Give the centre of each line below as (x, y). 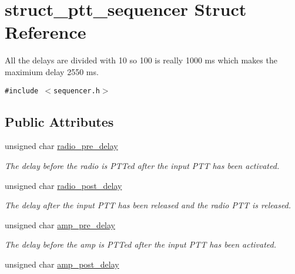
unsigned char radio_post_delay (63, 185)
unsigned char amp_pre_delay (60, 224)
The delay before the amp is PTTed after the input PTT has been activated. (140, 244)
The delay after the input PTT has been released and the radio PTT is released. (148, 205)
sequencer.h (77, 91)
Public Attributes (59, 121)
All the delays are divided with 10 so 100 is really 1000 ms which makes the (141, 60)
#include (22, 91)
